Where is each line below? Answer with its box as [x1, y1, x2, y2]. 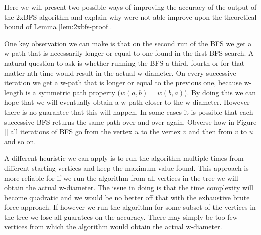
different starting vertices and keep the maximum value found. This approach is [4, 162, 249, 173]
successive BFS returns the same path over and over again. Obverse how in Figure [4, 116, 257, 127]
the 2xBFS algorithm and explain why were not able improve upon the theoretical [4, 11, 257, 22]
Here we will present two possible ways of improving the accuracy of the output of [4, 2, 257, 12]
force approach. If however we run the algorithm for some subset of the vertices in [4, 202, 256, 212]
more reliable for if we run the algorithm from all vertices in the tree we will [4, 172, 238, 183]
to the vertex [141, 126, 181, 137]
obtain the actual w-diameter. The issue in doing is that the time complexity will [4, 182, 253, 193]
